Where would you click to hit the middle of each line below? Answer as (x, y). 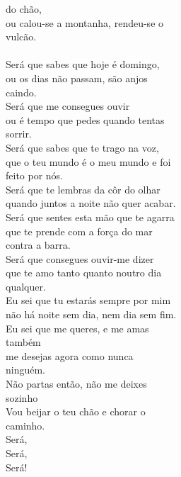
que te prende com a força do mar (79, 231)
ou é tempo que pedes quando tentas (85, 119)
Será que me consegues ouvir (68, 106)
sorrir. (19, 134)
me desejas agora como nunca (70, 355)
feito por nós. (35, 175)
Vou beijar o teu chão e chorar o (76, 411)
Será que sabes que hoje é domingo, (83, 64)
